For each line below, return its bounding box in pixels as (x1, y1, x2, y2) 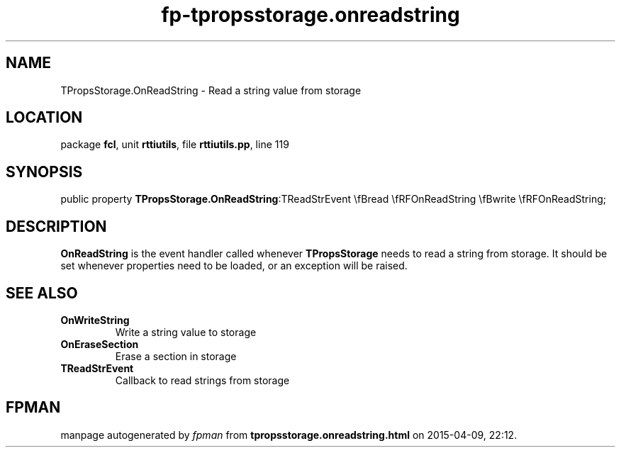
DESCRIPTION (6, 217, 107, 235)
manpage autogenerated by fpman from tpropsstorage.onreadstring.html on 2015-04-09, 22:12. (60, 428, 517, 441)
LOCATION (6, 108, 83, 127)
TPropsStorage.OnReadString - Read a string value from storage (60, 84, 362, 96)
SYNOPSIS (6, 162, 83, 181)
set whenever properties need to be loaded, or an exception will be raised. (60, 259, 408, 272)
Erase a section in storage (115, 349, 237, 362)
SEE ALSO (6, 284, 78, 302)
